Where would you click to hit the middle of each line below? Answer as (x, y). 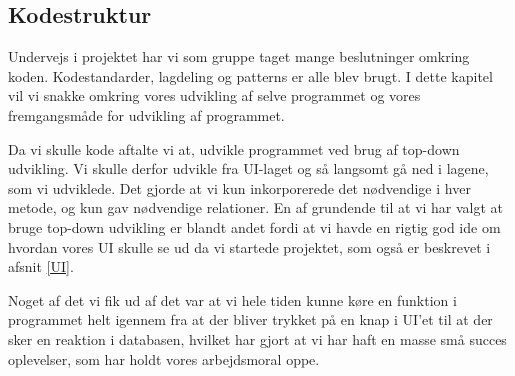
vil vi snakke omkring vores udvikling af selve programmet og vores (214, 95)
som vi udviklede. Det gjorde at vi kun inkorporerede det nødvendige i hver (239, 187)
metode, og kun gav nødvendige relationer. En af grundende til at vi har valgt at (256, 207)
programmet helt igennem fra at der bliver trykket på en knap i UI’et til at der (250, 319)
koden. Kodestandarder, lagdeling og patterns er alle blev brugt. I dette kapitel (250, 75)
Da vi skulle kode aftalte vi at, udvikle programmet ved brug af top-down (234, 148)
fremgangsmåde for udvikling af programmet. (146, 114)
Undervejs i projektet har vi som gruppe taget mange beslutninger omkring (239, 56)
